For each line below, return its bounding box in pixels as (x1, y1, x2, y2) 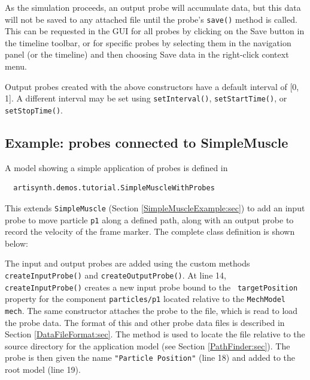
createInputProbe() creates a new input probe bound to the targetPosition (5, 280, 298, 293)
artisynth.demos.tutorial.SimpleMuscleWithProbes (13, 184, 215, 193)
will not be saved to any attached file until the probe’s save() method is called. (5, 13, 297, 25)
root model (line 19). (5, 363, 81, 376)
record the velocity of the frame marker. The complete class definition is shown (5, 225, 295, 238)
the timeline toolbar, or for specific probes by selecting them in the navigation (5, 36, 291, 49)
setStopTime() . (5, 103, 63, 116)
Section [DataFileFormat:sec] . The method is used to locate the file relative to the (5, 328, 305, 340)
